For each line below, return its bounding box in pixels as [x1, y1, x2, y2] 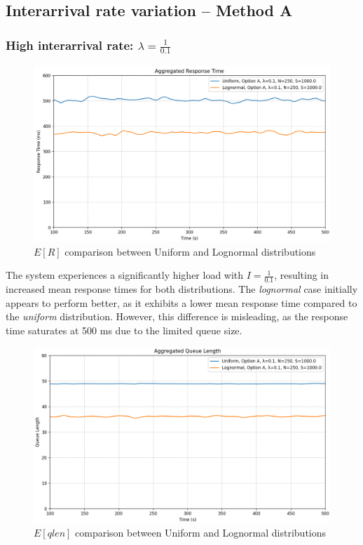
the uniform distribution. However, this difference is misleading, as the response [6, 309, 348, 324]
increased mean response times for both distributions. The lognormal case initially [6, 282, 358, 296]
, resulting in [274, 268, 329, 282]
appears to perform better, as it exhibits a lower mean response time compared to [6, 295, 357, 310]
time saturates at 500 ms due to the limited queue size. [6, 322, 242, 337]
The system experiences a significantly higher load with [6, 268, 244, 282]
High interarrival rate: [6, 36, 134, 53]
